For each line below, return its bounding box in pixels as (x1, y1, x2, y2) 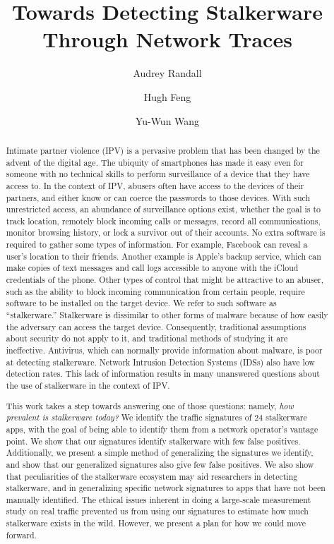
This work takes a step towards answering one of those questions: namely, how (6, 399, 294, 411)
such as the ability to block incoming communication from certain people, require (6, 285, 305, 297)
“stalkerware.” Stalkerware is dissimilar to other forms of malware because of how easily (6, 309, 328, 321)
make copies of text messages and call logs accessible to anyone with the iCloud (6, 262, 299, 274)
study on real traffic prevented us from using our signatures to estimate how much (6, 505, 309, 517)
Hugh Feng (143, 89, 191, 104)
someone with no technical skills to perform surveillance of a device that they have (6, 168, 310, 180)
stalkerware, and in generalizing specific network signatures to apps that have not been (6, 482, 326, 494)
